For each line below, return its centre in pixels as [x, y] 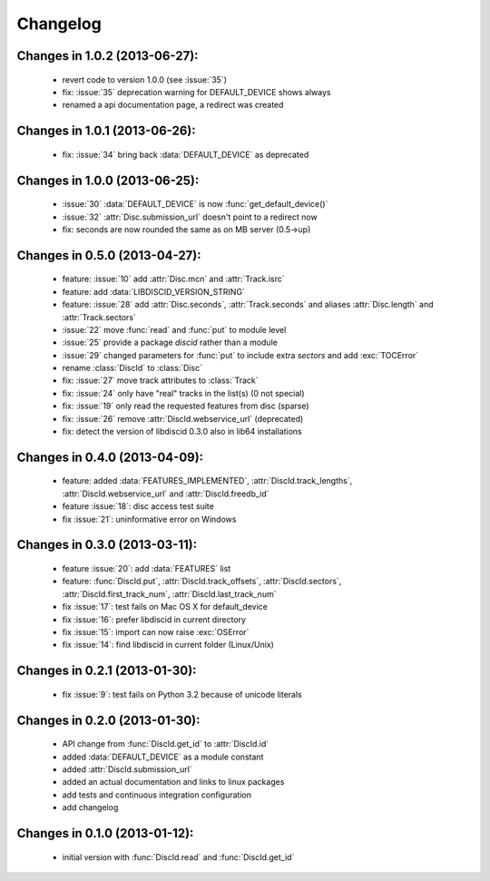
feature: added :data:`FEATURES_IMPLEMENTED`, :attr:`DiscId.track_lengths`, [207, 481]
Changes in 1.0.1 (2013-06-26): [106, 131]
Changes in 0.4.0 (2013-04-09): [110, 457]
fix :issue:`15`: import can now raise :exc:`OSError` [156, 631]
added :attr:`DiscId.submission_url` [127, 769]
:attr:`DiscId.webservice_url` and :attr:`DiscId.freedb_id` [166, 494]
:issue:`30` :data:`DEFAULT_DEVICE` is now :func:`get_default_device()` [195, 204]
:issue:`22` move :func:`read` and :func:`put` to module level [174, 329]
